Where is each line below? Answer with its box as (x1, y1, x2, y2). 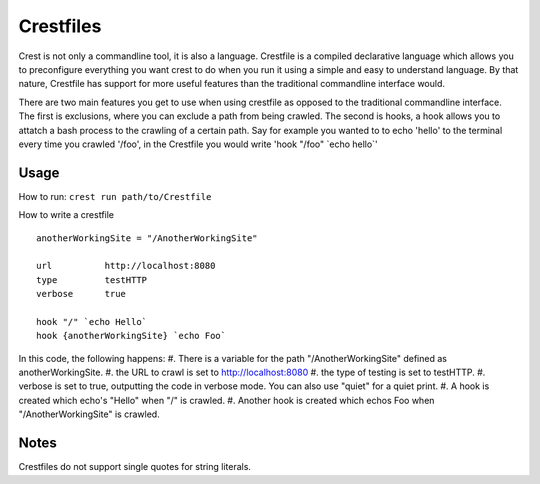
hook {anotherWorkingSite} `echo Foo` (36, 330, 227, 342)
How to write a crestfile (18, 209, 115, 221)
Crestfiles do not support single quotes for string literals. (18, 461, 252, 473)
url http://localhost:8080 (36, 260, 216, 272)
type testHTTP (36, 274, 148, 285)
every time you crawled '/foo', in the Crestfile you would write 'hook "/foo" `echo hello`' (18, 138, 379, 150)
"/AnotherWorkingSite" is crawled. (18, 408, 160, 420)
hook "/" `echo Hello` (36, 316, 148, 327)
